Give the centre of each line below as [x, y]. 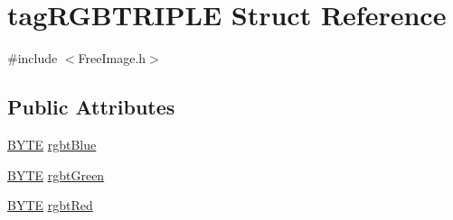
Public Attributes [91, 107]
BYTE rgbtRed [50, 205]
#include [33, 58]
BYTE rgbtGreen [56, 174]
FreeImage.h [112, 58]
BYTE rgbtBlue [52, 144]
